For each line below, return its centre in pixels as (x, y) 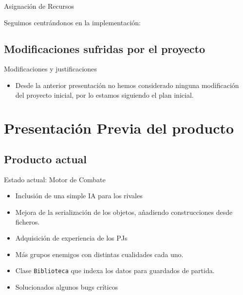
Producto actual (45, 159)
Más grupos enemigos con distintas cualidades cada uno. (99, 254)
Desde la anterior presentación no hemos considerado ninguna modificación (127, 85)
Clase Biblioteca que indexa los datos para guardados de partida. (115, 270)
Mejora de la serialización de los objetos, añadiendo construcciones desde (124, 212)
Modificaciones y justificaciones (50, 69)
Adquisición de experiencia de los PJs (71, 238)
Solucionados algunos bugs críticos (67, 286)
